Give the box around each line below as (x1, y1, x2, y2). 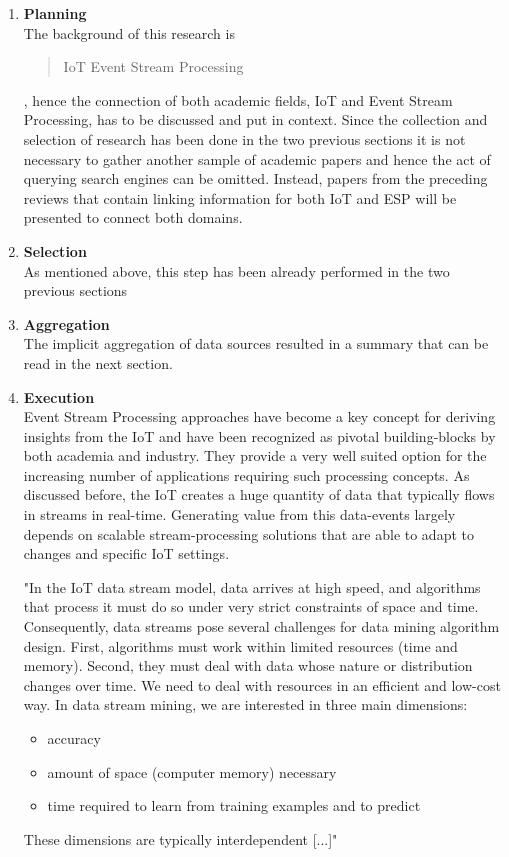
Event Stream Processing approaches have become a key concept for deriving (23, 406, 496, 427)
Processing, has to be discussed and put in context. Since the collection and (23, 109, 488, 130)
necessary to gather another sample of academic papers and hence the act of (23, 148, 491, 169)
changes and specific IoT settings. (23, 543, 230, 564)
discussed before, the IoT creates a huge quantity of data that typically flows (23, 484, 495, 505)
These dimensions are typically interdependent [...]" (23, 828, 338, 849)
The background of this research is (23, 22, 235, 43)
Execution (23, 386, 95, 407)
